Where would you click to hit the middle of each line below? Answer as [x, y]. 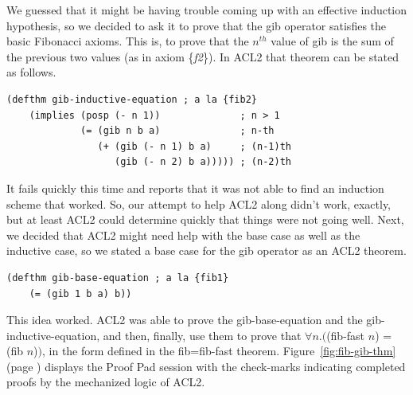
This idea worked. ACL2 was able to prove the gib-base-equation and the [185, 320]
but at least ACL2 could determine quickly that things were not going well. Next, [205, 219]
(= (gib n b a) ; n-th [177, 131]
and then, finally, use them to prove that [202, 335]
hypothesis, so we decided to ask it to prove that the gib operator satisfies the [197, 25]
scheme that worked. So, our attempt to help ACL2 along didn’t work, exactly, [199, 203]
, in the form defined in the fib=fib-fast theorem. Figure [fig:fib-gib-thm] [219, 351]
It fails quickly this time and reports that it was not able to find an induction [195, 188]
